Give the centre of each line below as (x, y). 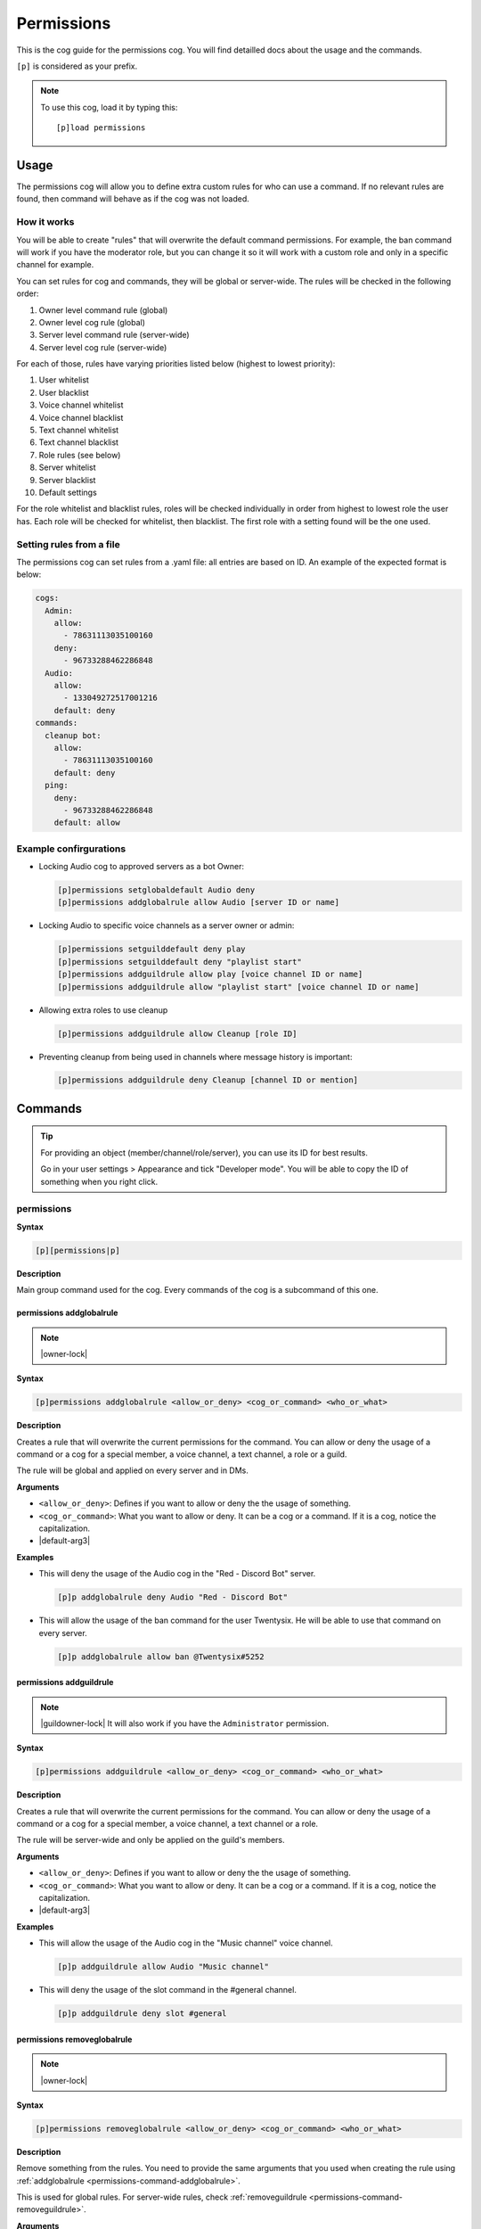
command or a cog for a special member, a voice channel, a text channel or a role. (167, 1824)
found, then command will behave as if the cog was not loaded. (133, 199)
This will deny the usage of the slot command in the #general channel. (168, 1990)
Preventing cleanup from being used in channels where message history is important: (196, 1057)
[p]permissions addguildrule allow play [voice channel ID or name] (210, 975)
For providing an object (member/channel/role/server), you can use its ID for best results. (204, 1152)
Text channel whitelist (79, 430)
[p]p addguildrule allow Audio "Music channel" (163, 1967)
